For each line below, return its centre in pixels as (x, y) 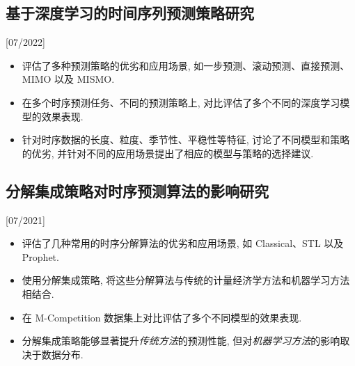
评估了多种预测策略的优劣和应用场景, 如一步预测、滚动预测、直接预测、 (186, 65)
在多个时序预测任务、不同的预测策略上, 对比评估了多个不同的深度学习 (181, 102)
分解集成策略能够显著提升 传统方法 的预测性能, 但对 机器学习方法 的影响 (181, 341)
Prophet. (40, 256)
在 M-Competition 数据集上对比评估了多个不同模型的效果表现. (162, 317)
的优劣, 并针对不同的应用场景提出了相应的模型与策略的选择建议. (168, 153)
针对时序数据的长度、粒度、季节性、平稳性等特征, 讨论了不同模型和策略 (186, 140)
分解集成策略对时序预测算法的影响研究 (137, 190)
